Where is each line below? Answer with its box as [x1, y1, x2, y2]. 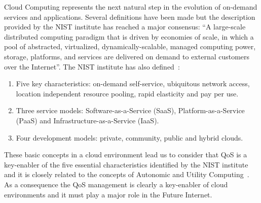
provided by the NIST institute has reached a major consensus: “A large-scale [4, 21, 246, 32]
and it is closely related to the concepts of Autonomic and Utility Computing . [4, 169, 249, 180]
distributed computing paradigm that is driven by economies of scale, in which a [4, 31, 254, 42]
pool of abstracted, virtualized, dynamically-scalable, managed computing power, [4, 41, 256, 52]
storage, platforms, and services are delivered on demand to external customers [4, 51, 250, 61]
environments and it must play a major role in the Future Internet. [4, 189, 212, 199]
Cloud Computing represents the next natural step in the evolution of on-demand [4, 2, 257, 12]
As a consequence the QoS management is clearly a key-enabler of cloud [4, 179, 228, 189]
